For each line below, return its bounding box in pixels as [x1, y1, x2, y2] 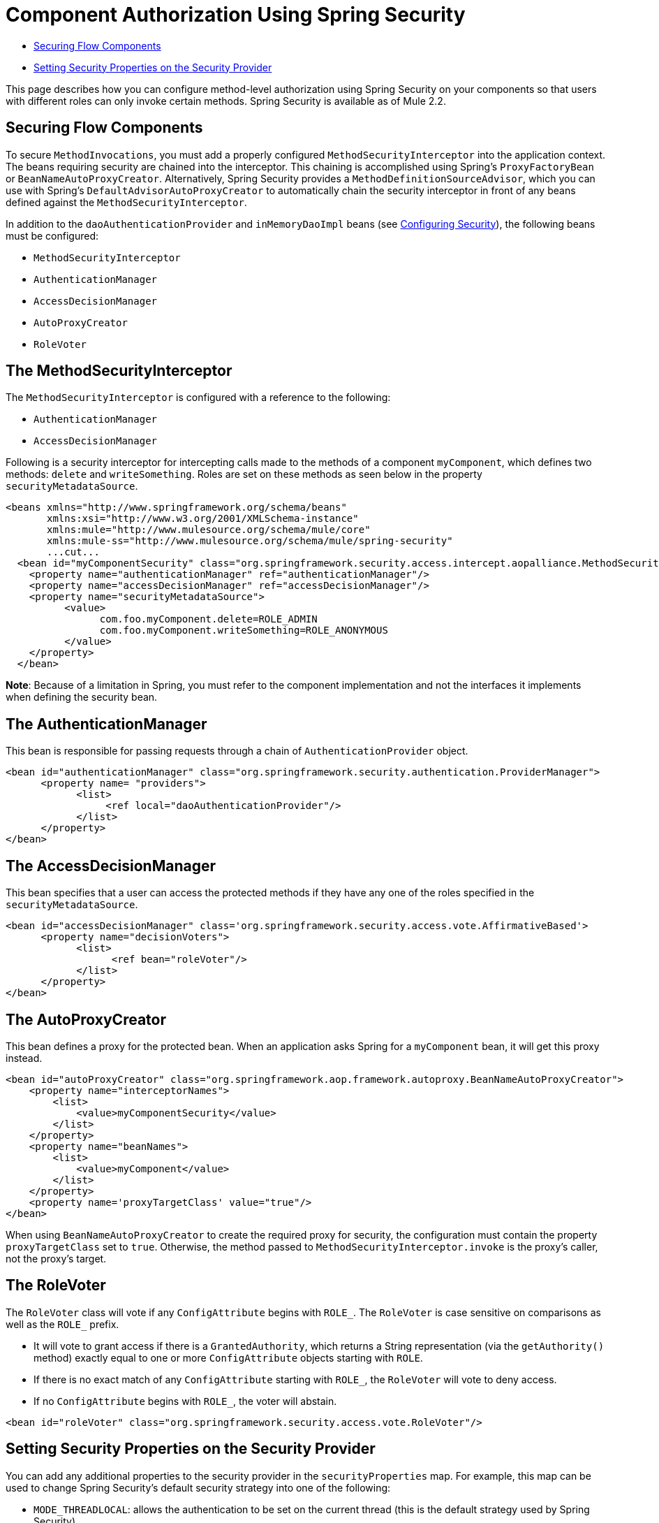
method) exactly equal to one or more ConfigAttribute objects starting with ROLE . [34, 1351, 423, 1364]
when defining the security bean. [6, 691, 158, 704]
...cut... [47, 546, 100, 558]
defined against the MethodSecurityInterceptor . [6, 196, 247, 208]
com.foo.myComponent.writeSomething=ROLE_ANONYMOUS [99, 625, 388, 636]
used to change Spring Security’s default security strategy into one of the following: [6, 1481, 391, 1494]
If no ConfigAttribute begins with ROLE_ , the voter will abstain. [34, 1394, 337, 1407]
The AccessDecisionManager [6, 857, 216, 875]
